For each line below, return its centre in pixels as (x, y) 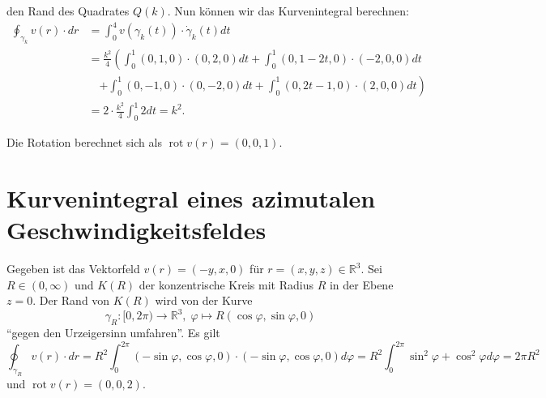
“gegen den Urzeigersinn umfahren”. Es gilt (113, 333)
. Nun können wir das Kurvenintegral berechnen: (288, 11)
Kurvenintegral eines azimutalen (191, 198)
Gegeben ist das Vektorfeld (73, 269)
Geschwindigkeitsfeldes (136, 230)
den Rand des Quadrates (68, 11)
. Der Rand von (71, 300)
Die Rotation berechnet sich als (84, 142)
